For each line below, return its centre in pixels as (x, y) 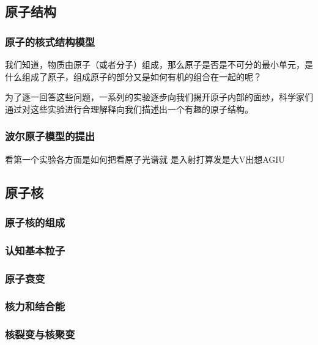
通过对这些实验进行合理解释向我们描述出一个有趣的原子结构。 (129, 109)
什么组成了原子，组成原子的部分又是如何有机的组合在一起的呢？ (133, 76)
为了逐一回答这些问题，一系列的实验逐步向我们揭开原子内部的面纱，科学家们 (159, 97)
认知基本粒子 (35, 250)
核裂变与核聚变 (40, 334)
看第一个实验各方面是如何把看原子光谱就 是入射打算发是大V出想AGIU (145, 159)
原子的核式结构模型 (50, 41)
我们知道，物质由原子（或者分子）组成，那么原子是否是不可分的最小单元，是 (159, 64)
